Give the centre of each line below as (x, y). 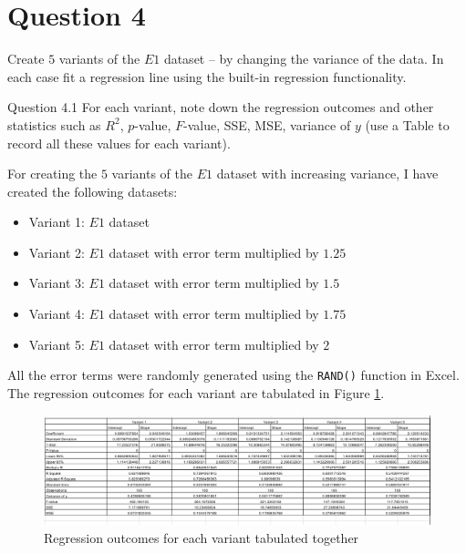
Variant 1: (57, 222)
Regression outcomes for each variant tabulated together (202, 537)
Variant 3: (57, 283)
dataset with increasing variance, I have (327, 174)
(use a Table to (407, 124)
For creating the (52, 174)
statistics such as (54, 124)
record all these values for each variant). (119, 143)
